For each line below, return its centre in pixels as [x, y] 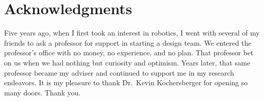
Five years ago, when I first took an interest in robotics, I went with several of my [132, 33]
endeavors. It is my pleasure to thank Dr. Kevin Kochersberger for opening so [126, 82]
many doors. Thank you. [42, 92]
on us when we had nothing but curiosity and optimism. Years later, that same [127, 62]
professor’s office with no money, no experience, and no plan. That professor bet [129, 53]
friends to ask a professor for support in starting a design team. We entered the [128, 42]
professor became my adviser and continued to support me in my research [119, 72]
